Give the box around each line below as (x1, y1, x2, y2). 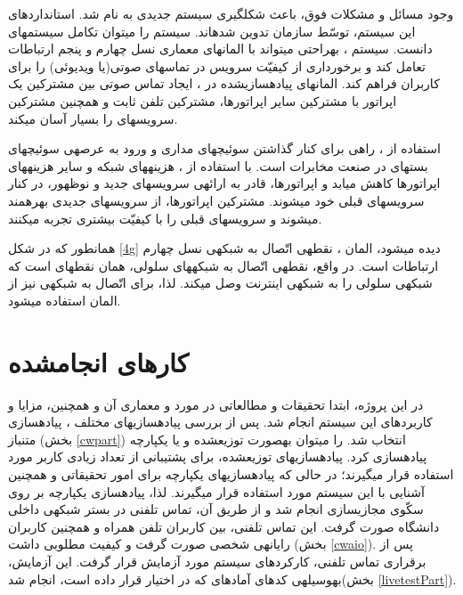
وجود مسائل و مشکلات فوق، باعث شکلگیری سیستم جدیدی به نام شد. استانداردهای (8, 4, 454, 22)
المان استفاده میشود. (8, 290, 121, 309)
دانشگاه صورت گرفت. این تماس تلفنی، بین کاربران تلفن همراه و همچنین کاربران (8, 517, 440, 535)
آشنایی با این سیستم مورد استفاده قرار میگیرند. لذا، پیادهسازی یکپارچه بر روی (8, 482, 425, 501)
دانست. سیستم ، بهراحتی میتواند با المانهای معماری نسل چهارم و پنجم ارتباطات (8, 39, 433, 58)
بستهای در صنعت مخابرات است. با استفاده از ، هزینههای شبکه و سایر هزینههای (8, 156, 428, 175)
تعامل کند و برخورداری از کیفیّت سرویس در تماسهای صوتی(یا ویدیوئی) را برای (8, 56, 426, 75)
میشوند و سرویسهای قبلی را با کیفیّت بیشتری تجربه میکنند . (8, 208, 322, 227)
